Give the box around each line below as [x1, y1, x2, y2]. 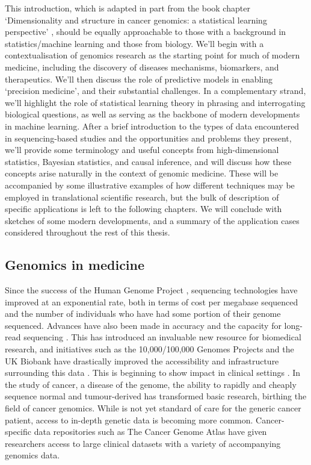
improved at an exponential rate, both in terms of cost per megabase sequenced [5, 295, 298, 308]
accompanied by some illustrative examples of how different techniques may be [5, 178, 295, 191]
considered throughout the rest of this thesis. [5, 226, 170, 239]
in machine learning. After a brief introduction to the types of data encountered [5, 119, 300, 132]
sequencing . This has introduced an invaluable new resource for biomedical [23, 331, 301, 343]
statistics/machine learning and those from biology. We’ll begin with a [5, 37, 264, 49]
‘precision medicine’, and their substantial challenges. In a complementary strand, [5, 84, 306, 97]
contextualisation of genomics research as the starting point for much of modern [5, 49, 300, 61]
